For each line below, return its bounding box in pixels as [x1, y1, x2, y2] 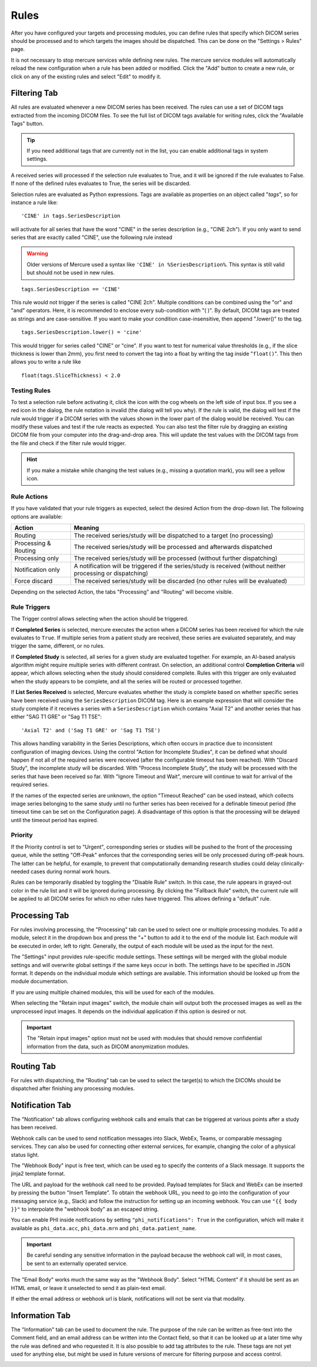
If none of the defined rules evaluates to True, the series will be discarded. [11, 180, 191, 187]
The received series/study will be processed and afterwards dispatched [73, 543, 272, 551]
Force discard [14, 577, 53, 585]
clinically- [281, 860, 305, 867]
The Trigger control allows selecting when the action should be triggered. [11, 615, 189, 622]
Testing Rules [11, 386, 51, 395]
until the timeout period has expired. [11, 816, 99, 823]
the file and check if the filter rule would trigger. [11, 439, 126, 446]
